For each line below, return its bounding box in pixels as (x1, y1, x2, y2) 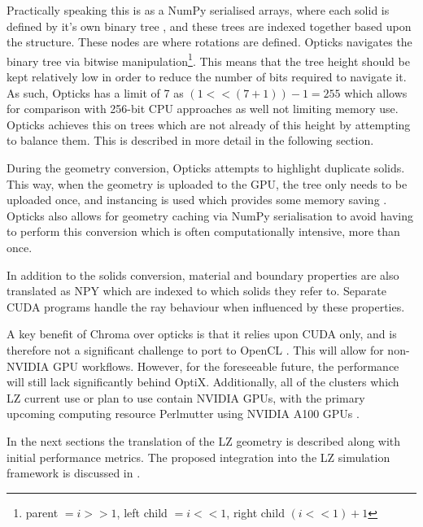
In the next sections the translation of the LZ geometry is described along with (7, 432, 401, 449)
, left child (116, 503, 168, 520)
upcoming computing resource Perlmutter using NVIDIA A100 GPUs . (7, 405, 360, 422)
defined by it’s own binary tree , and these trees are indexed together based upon (7, 17, 412, 34)
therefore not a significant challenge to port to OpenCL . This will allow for (7, 341, 384, 358)
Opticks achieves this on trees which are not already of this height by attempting (7, 115, 411, 133)
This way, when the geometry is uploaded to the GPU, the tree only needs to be (7, 175, 408, 192)
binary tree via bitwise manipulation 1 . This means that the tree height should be (7, 50, 410, 69)
